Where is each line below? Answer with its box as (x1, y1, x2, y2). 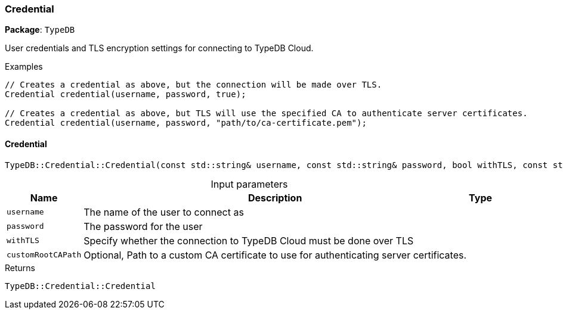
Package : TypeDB (5, 24, 75, 35)
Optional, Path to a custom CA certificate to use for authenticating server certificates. (83, 248, 467, 261)
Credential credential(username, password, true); (5, 89, 246, 100)
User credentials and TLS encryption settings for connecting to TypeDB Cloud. (5, 43, 314, 54)
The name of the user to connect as (83, 206, 244, 218)
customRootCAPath (7, 250, 82, 260)
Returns (5, 262, 35, 273)
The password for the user (83, 220, 203, 232)
